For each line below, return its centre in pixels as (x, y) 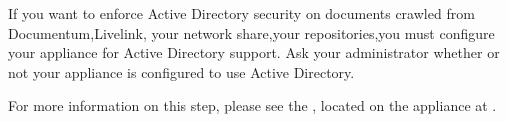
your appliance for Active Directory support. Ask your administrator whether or (254, 52)
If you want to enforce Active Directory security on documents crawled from (241, 13)
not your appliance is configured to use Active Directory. (181, 71)
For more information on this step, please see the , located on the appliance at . (252, 105)
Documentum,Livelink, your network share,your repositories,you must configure (251, 32)
